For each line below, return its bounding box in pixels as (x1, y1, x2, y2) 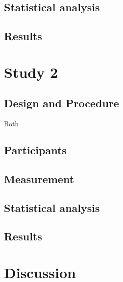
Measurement (4, 171, 74, 186)
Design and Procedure (4, 95, 119, 111)
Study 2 (4, 62, 58, 82)
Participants (4, 142, 67, 158)
